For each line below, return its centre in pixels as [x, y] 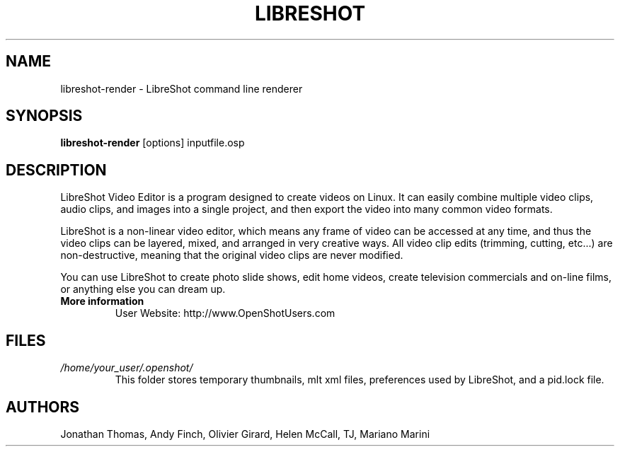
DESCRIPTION [56, 170]
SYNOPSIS [44, 116]
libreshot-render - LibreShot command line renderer [182, 88]
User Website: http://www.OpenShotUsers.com [225, 313]
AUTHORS [43, 407]
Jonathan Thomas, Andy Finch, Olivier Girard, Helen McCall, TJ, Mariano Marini [245, 434]
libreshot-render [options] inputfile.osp [153, 143]
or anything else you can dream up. [143, 289]
